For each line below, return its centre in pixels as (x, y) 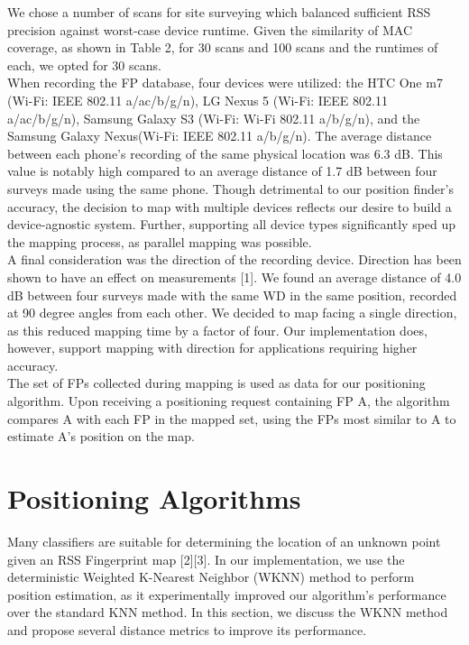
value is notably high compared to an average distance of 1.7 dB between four (222, 171)
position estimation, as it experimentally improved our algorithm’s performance (227, 594)
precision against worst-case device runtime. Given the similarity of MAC (210, 29)
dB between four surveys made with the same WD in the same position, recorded (232, 295)
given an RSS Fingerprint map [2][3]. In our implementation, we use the (206, 559)
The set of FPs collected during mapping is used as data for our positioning (216, 383)
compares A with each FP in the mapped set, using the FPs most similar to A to (232, 418)
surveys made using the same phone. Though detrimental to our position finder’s (230, 188)
